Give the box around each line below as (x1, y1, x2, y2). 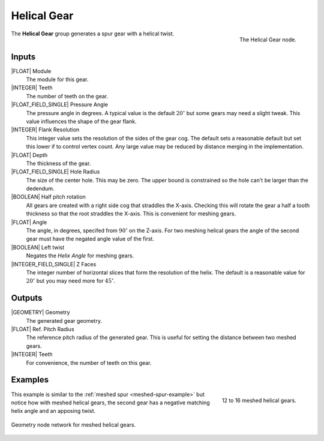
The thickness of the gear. (26, 160, 91, 167)
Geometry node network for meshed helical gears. (11, 421, 136, 428)
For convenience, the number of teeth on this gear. (26, 359, 152, 366)
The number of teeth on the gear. (26, 92, 108, 100)
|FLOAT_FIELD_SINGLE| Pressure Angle (11, 101, 108, 108)
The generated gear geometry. (26, 317, 102, 324)
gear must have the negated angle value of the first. (26, 235, 154, 242)
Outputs (11, 293, 43, 303)
